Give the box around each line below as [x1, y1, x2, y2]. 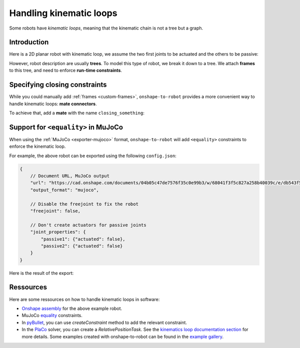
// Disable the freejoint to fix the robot [30, 201, 138, 207]
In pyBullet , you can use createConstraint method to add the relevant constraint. [21, 319, 187, 325]
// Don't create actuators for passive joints [30, 222, 147, 228]
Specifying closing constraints [9, 81, 107, 89]
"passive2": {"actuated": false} [40, 243, 123, 249]
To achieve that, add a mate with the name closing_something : [9, 110, 145, 116]
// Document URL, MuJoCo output [30, 173, 110, 179]
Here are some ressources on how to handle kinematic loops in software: [9, 296, 160, 302]
